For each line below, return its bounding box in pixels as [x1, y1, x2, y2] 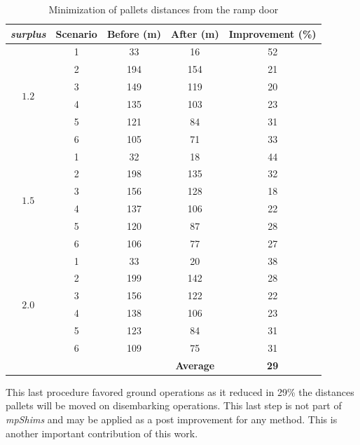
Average [175, 357, 215, 372]
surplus [11, 26, 46, 41]
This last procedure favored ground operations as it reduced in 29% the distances [6, 384, 354, 399]
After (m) [171, 26, 219, 41]
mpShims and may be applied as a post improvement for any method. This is [6, 411, 338, 426]
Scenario [55, 26, 97, 41]
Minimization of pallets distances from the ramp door [48, 2, 279, 16]
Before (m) [106, 26, 161, 41]
